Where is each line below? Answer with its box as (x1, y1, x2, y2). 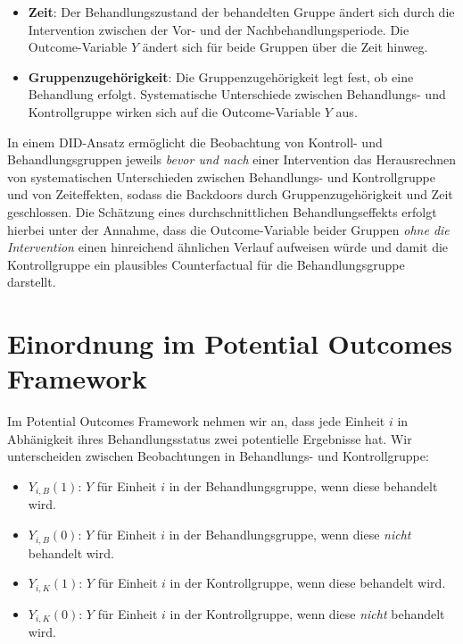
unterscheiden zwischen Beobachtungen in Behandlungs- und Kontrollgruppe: (7, 447, 429, 465)
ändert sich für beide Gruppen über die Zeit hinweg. (142, 38, 428, 56)
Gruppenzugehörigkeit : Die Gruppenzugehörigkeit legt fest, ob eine (28, 67, 414, 86)
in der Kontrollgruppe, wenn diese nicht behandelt (169, 604, 445, 623)
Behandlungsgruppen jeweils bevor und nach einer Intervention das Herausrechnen (7, 150, 457, 169)
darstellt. (7, 272, 56, 291)
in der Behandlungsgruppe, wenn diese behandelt (169, 477, 438, 495)
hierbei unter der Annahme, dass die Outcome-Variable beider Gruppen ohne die (7, 220, 450, 238)
